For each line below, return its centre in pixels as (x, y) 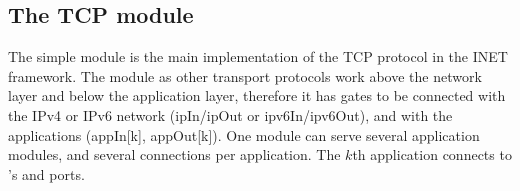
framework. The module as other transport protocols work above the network (245, 75)
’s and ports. (46, 173)
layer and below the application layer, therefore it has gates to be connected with (257, 95)
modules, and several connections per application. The (174, 154)
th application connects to (432, 154)
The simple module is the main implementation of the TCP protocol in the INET (258, 56)
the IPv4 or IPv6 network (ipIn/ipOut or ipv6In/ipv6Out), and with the (230, 114)
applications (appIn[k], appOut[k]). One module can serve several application (244, 134)
